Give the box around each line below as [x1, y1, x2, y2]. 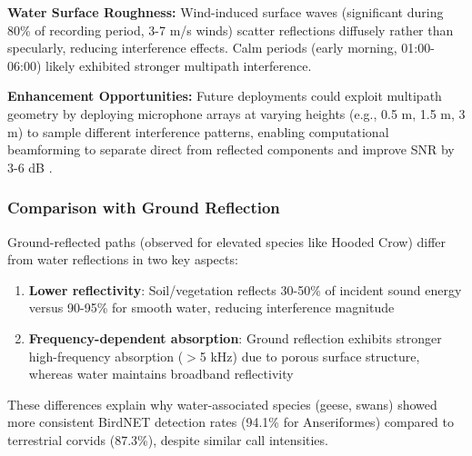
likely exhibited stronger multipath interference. [45, 55, 312, 74]
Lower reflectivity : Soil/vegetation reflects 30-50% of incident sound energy [28, 280, 462, 299]
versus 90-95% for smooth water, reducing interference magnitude [28, 298, 395, 317]
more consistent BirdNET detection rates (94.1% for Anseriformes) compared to [7, 412, 455, 431]
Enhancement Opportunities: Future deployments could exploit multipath [7, 86, 442, 105]
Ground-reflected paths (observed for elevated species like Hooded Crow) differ [7, 232, 447, 251]
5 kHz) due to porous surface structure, [199, 346, 420, 365]
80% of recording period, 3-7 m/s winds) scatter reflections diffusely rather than [7, 20, 454, 39]
